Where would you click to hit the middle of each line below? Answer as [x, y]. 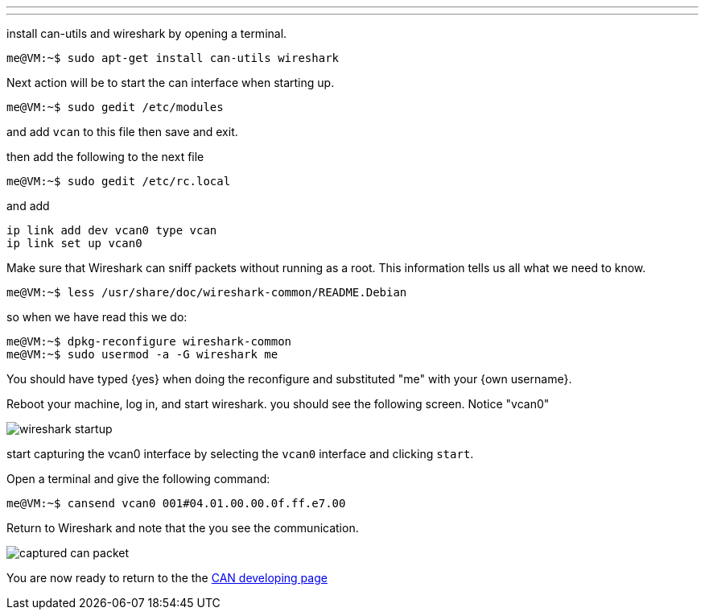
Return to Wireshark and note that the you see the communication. [183, 528]
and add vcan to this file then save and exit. [122, 132]
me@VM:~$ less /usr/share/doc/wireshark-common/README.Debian [207, 292]
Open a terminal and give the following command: [138, 479]
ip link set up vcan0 [74, 243]
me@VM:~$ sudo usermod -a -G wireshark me [142, 354]
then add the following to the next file [105, 157]
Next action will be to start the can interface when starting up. [171, 83]
